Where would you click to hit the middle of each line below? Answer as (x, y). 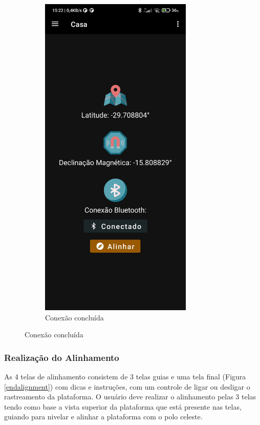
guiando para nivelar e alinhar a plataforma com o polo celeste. (103, 417)
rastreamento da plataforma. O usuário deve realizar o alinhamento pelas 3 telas (130, 397)
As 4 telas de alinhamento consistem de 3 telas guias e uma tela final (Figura (125, 377)
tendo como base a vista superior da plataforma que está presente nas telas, (123, 406)
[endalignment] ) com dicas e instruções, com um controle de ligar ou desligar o (127, 386)
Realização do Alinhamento (62, 357)
